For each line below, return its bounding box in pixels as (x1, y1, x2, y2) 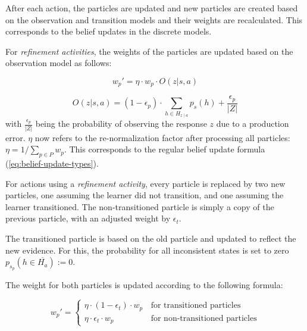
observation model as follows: (5, 57, 112, 69)
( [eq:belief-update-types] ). (5, 157, 99, 169)
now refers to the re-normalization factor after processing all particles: (35, 131, 290, 143)
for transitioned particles (151, 301, 241, 310)
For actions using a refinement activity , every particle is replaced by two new (5, 177, 286, 189)
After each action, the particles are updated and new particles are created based (5, 2, 298, 14)
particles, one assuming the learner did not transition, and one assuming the (5, 189, 284, 201)
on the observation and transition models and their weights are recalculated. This (5, 13, 303, 26)
